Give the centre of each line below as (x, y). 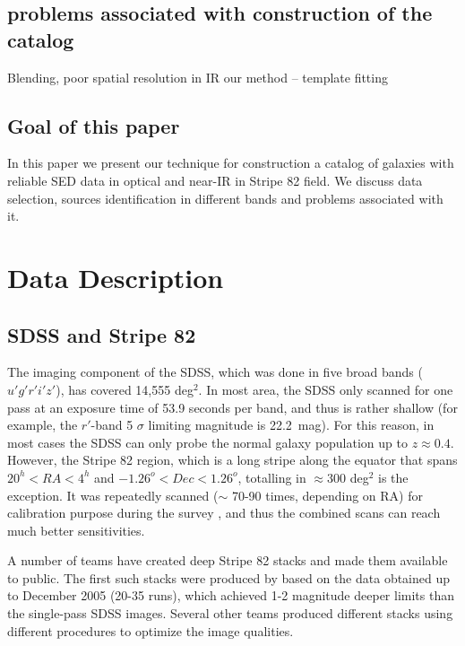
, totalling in (272, 477)
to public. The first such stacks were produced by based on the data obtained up (229, 577)
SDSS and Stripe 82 (102, 334)
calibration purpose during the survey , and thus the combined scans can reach (224, 513)
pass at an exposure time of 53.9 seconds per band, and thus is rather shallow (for (232, 407)
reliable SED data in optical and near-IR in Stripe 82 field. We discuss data (215, 180)
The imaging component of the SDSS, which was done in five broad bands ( (215, 372)
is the (393, 477)
